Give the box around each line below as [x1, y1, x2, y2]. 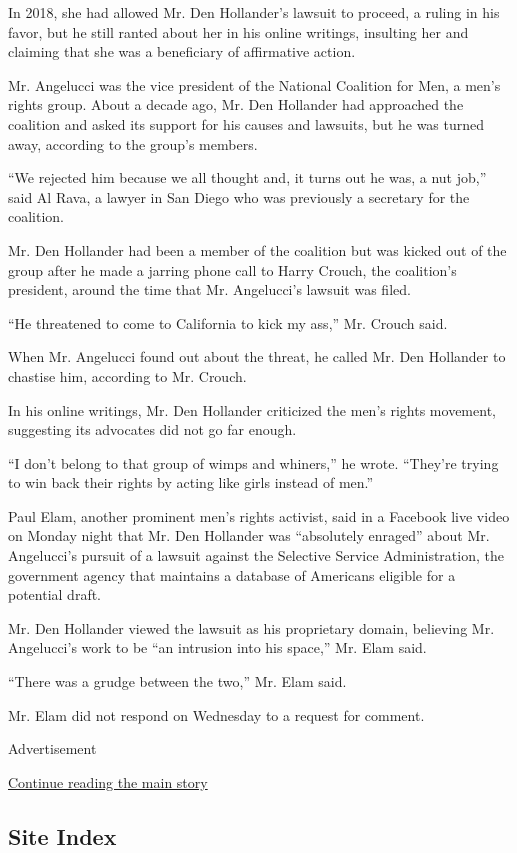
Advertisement [8, 738, 97, 759]
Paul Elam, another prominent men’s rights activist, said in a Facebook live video [8, 505, 510, 526]
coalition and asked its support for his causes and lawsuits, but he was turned [8, 113, 485, 134]
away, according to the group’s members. [8, 133, 258, 154]
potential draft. [8, 584, 102, 605]
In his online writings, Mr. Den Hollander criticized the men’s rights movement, [8, 399, 496, 420]
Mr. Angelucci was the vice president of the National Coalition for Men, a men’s [8, 74, 501, 95]
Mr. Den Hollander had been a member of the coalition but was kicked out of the [8, 239, 507, 260]
